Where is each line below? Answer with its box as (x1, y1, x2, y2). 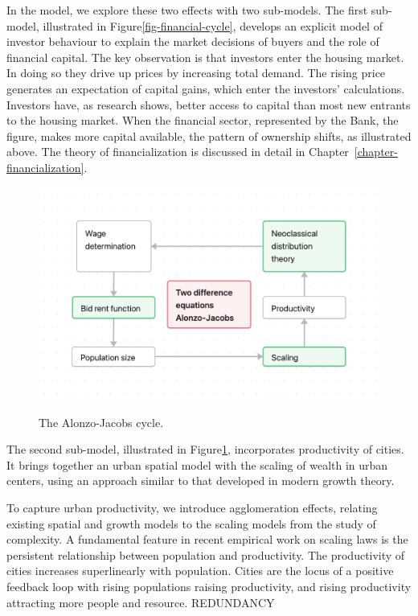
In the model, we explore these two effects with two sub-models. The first (6, 2, 368, 18)
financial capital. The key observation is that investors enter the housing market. (6, 48, 404, 65)
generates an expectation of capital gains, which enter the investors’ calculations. (6, 80, 405, 97)
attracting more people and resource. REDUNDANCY (6, 593, 275, 610)
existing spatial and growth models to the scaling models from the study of (6, 515, 376, 532)
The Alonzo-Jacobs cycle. (39, 413, 164, 430)
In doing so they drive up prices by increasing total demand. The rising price (6, 64, 386, 81)
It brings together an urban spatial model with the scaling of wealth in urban (6, 456, 388, 473)
